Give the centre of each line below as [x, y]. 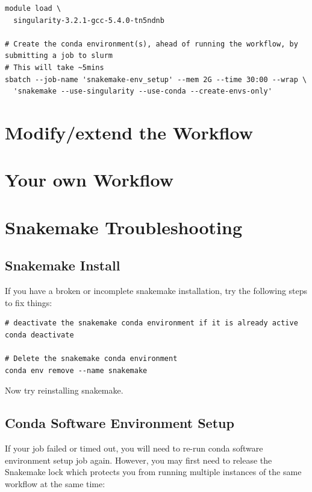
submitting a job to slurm [59, 56]
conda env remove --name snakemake [76, 370]
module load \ [33, 8]
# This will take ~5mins [55, 67]
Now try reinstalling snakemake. [64, 390]
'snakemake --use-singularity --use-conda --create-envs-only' [143, 91]
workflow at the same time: [55, 483]
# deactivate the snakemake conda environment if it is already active [151, 323]
